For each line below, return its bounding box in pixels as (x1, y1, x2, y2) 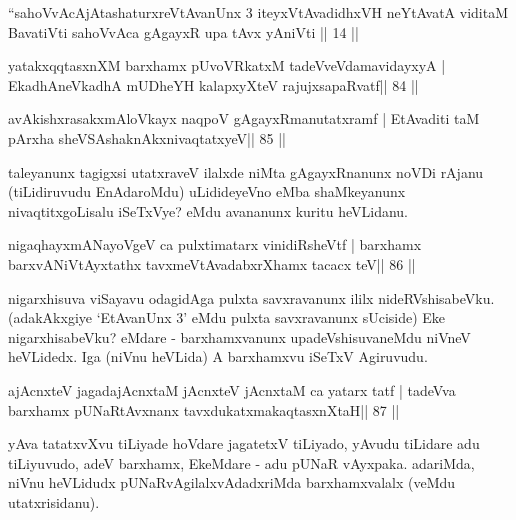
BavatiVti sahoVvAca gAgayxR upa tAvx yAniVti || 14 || (8, 21, 359, 42)
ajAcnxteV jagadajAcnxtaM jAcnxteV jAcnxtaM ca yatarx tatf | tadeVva (8, 379, 456, 400)
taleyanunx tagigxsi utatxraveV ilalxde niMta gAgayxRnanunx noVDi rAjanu (8, 161, 484, 182)
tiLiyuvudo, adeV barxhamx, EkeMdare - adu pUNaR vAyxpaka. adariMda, (8, 452, 475, 473)
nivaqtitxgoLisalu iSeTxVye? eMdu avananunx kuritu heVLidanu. (8, 200, 408, 221)
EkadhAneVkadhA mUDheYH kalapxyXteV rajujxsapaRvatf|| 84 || (8, 74, 419, 95)
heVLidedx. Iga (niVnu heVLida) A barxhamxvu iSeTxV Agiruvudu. (8, 346, 428, 367)
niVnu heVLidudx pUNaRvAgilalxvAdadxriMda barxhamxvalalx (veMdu (8, 472, 456, 493)
